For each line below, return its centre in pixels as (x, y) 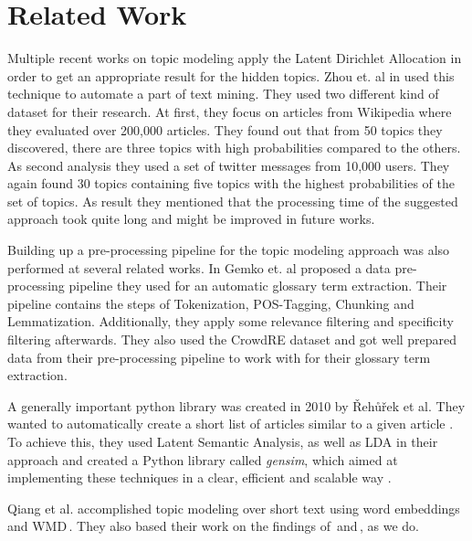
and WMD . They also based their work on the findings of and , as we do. (213, 526)
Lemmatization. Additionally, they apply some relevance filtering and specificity (231, 321)
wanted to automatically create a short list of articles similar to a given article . (231, 424)
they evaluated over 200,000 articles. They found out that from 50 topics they (225, 129)
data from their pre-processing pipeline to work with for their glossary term (219, 357)
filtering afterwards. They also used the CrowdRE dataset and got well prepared (232, 339)
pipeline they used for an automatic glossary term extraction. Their (258, 286)
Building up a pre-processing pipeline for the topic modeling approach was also (229, 250)
